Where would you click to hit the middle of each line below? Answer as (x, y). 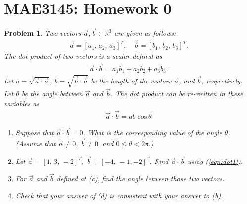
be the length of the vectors (131, 81)
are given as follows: (145, 33)
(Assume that (36, 143)
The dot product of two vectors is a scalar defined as (83, 56)
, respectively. (222, 81)
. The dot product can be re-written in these (177, 94)
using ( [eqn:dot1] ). (215, 161)
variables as (22, 103)
